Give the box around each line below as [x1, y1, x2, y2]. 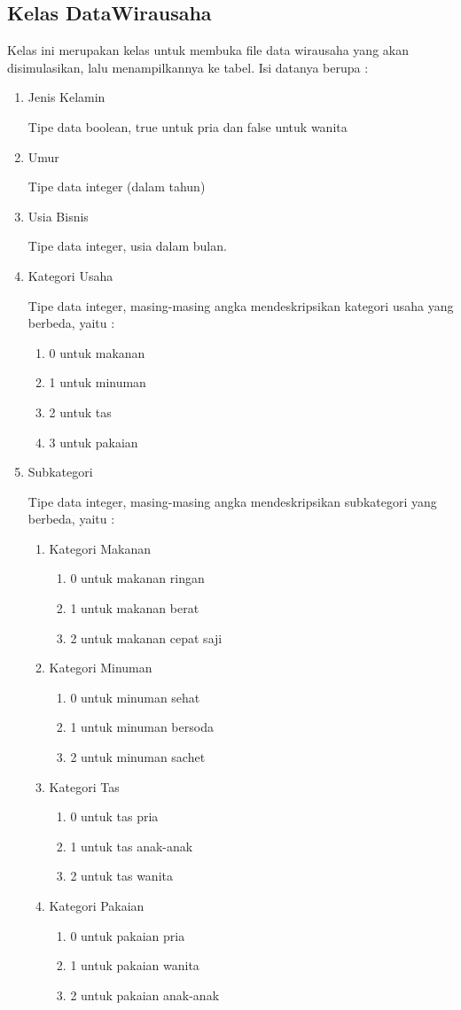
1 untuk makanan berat [70, 599, 199, 618]
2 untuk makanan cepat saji [70, 628, 223, 647]
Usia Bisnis [27, 206, 89, 225]
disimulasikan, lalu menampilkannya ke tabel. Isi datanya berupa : [7, 58, 369, 76]
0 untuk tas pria [70, 807, 159, 826]
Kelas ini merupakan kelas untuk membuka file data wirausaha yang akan [7, 41, 409, 59]
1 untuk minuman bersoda [70, 718, 214, 736]
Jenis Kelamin [27, 88, 105, 106]
